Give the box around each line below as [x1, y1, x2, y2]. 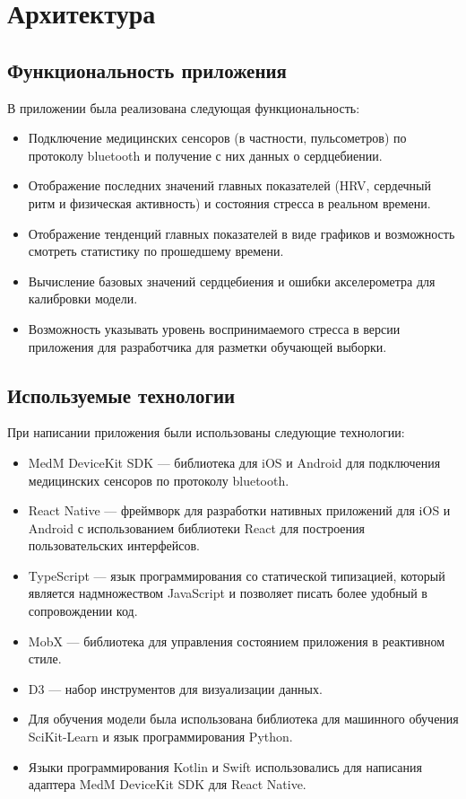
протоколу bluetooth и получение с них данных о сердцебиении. [28, 145, 383, 164]
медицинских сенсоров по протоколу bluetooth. [28, 470, 289, 489]
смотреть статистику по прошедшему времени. [28, 241, 284, 260]
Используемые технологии [7, 381, 236, 408]
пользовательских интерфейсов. [28, 536, 200, 555]
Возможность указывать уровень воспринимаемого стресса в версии [28, 319, 401, 338]
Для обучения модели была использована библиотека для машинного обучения [28, 709, 459, 728]
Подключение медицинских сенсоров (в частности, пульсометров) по [28, 128, 407, 147]
